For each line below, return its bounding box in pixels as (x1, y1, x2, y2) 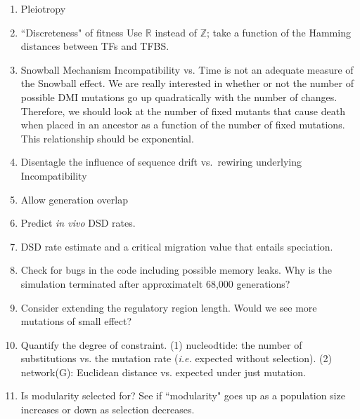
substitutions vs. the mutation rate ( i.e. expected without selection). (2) (20, 351, 332, 366)
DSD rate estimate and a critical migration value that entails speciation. (20, 239, 333, 253)
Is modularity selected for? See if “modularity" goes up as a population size (20, 388, 345, 403)
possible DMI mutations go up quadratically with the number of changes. (20, 89, 337, 104)
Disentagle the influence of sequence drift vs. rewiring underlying (20, 154, 302, 169)
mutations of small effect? (20, 314, 132, 328)
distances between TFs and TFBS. (20, 39, 169, 53)
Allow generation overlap (20, 192, 128, 206)
